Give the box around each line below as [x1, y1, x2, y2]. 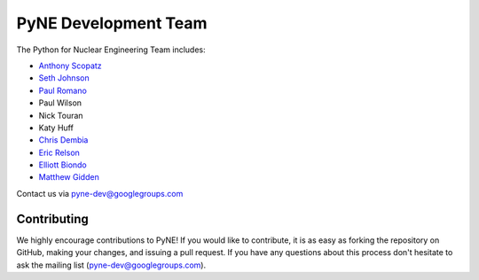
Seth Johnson [38, 73, 90, 83]
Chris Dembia [38, 135, 89, 145]
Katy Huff [38, 122, 75, 133]
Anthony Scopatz [38, 60, 102, 71]
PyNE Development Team [16, 13, 208, 33]
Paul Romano [38, 85, 88, 96]
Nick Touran [38, 110, 83, 121]
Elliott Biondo [38, 159, 88, 170]
